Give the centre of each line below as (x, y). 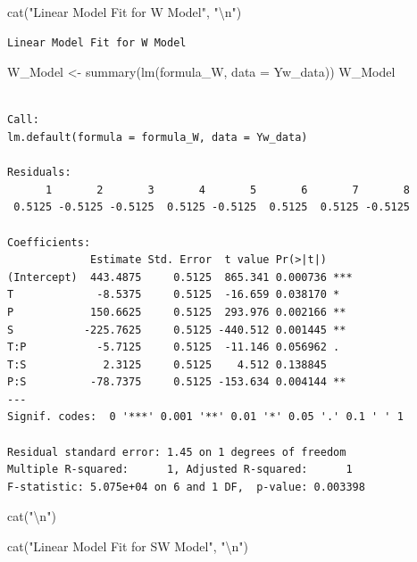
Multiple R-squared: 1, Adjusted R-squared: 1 (180, 470)
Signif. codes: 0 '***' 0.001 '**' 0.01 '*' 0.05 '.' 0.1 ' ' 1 (205, 417)
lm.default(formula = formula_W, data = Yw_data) (158, 137)
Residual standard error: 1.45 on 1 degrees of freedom (177, 452)
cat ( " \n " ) (32, 516)
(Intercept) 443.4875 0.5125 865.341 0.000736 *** (180, 277)
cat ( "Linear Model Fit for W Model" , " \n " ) (125, 12)
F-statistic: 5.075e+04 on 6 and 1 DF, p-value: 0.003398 (186, 487)
